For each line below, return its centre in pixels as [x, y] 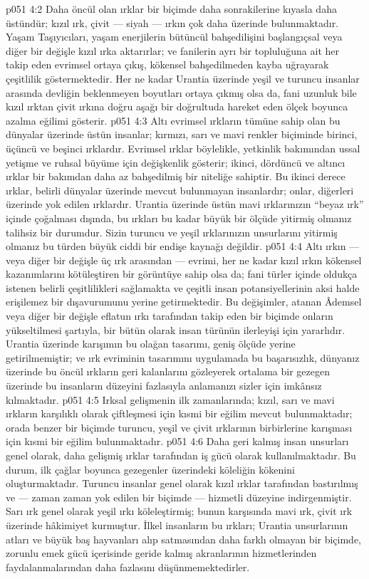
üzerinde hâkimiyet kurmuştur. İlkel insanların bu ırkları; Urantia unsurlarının [177, 525]
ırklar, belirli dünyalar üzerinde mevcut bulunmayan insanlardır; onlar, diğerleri [180, 190]
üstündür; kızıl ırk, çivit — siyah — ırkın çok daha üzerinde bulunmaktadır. [172, 22]
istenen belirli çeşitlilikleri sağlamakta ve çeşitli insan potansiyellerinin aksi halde [183, 287]
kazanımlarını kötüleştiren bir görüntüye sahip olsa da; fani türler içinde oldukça [182, 274]
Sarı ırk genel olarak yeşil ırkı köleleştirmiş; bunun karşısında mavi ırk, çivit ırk [179, 511]
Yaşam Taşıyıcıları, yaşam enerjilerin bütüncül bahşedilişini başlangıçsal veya [174, 37]
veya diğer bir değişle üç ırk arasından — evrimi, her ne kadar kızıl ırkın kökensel [184, 260]
